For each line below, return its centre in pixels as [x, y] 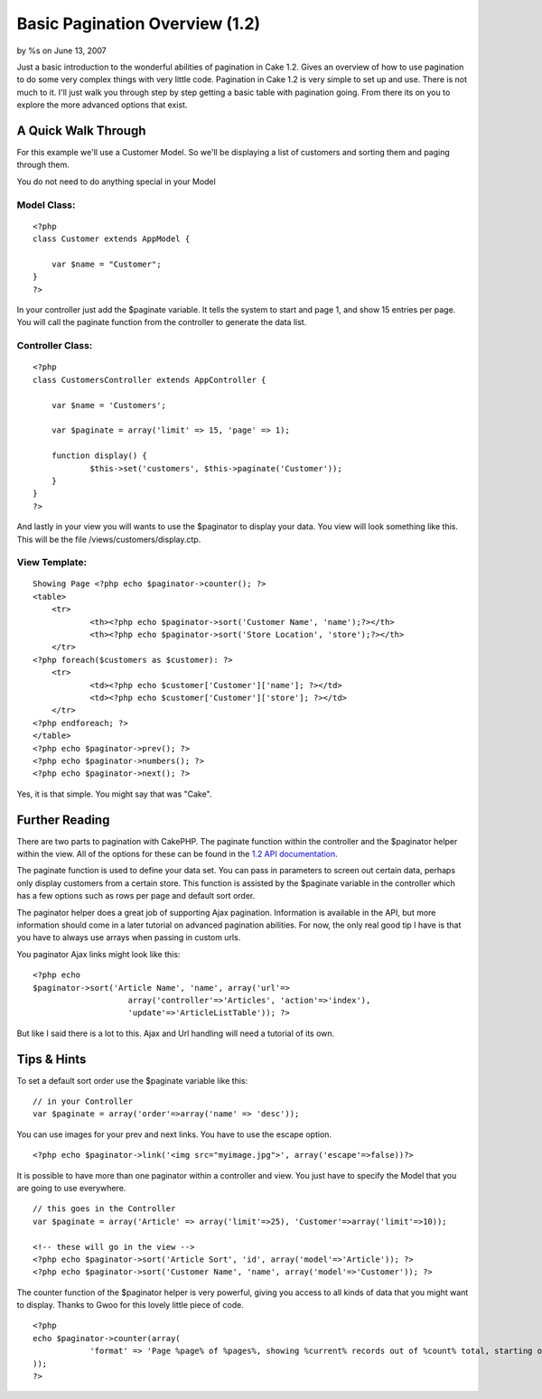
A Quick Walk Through [81, 131]
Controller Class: [55, 346]
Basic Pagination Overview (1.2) [139, 23]
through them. [43, 165]
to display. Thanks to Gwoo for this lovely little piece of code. [130, 1305]
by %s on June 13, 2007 [62, 51]
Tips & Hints [51, 1059]
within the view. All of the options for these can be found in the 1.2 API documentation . [177, 854]
